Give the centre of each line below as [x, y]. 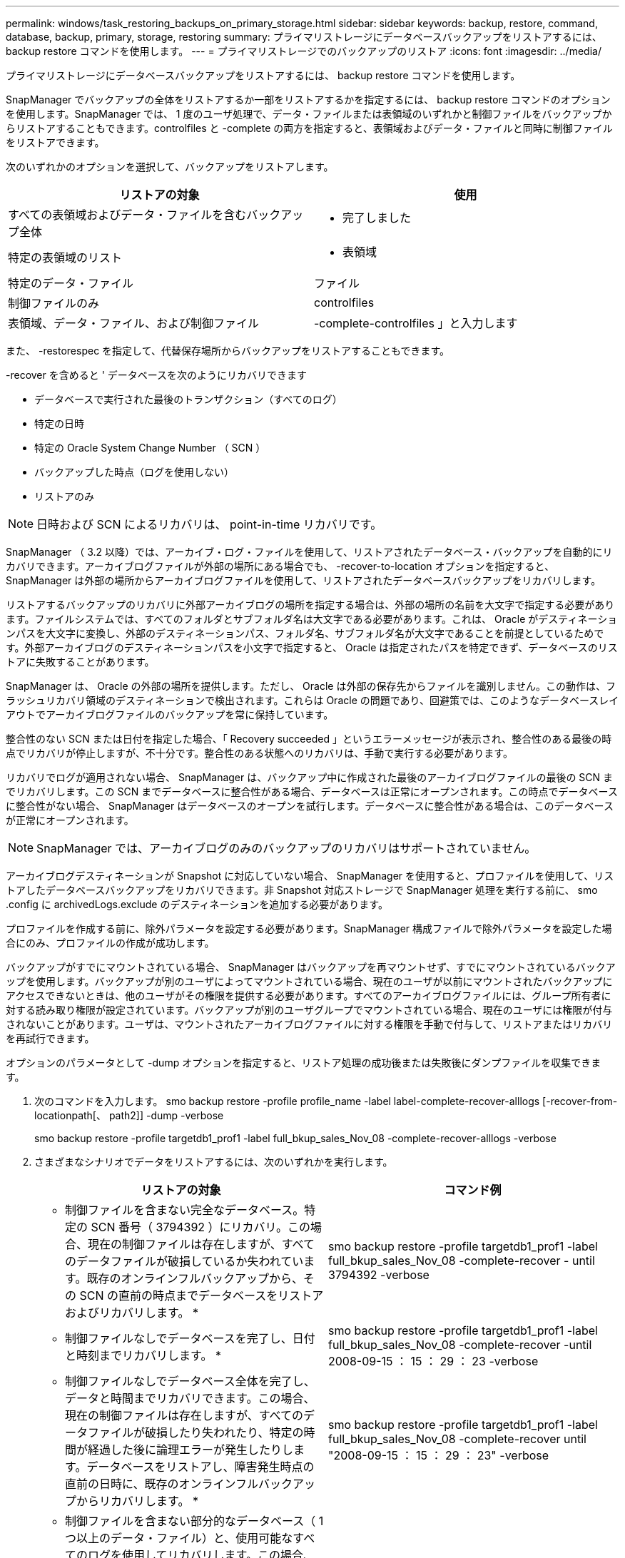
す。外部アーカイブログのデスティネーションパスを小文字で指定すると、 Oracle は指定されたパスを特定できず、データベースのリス [312, 647]
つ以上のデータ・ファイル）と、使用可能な [179, 1538]
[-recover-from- [580, 1101]
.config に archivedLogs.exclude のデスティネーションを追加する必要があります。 [197, 904]
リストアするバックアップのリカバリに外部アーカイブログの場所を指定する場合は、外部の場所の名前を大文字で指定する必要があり [310, 605]
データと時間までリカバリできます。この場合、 [190, 1398]
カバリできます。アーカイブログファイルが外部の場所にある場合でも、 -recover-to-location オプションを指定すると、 [280, 566]
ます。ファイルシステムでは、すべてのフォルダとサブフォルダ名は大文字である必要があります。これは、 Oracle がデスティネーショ [312, 619]
